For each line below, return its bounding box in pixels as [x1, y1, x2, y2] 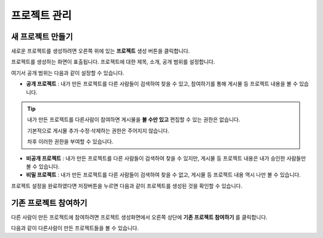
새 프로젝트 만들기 [11, 32, 73, 42]
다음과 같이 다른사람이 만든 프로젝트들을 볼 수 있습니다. [11, 224, 139, 232]
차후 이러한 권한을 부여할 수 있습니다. [27, 138, 114, 146]
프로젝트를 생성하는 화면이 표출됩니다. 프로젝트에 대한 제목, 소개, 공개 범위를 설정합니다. [11, 58, 215, 66]
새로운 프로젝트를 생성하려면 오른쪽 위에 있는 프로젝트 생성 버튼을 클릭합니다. [11, 48, 190, 55]
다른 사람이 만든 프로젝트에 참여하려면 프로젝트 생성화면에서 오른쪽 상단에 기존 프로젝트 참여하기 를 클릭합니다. [11, 214, 268, 221]
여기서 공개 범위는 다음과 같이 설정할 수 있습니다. [11, 69, 125, 76]
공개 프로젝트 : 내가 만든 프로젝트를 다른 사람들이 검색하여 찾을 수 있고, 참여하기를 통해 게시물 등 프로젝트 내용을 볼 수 [26, 81, 298, 88]
